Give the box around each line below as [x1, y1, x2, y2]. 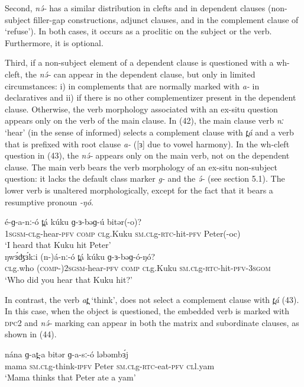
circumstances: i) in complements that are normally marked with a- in [5, 79, 260, 92]
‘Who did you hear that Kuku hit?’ [5, 273, 132, 286]
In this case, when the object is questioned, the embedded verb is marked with [5, 305, 290, 317]
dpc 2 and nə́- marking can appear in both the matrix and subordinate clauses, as [5, 316, 299, 328]
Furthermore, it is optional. [5, 36, 104, 49]
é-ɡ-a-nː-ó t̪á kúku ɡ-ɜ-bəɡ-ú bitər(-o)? [5, 215, 142, 228]
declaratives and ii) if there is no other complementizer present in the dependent [5, 91, 296, 104]
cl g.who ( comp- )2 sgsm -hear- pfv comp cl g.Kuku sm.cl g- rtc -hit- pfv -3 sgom [5, 262, 271, 274]
